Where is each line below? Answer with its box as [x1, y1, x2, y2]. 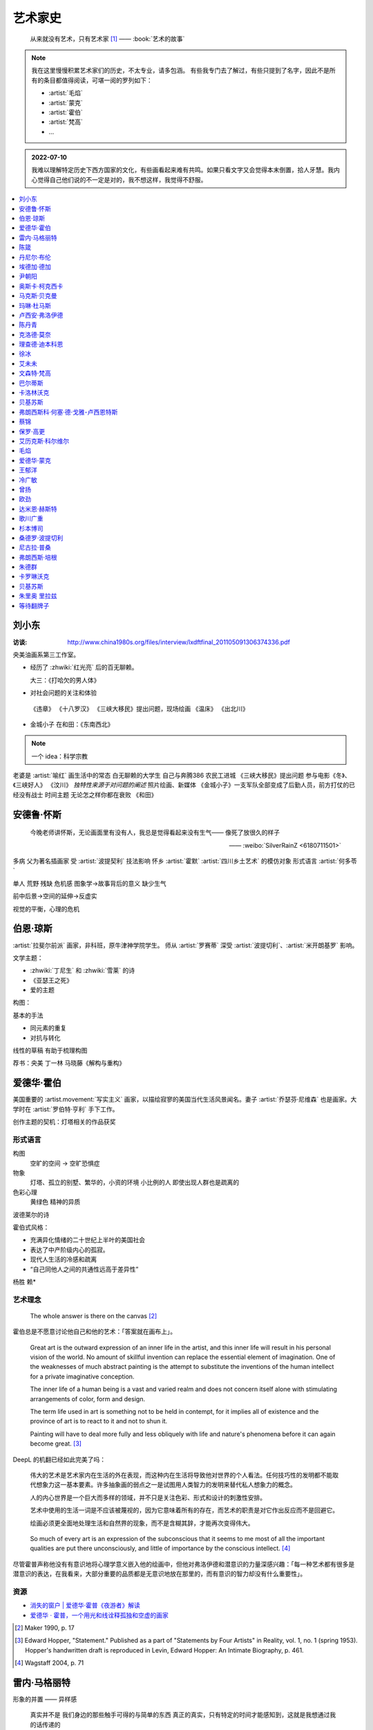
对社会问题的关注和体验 [30, 689, 97, 697]
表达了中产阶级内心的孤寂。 [30, 1246, 109, 1254]
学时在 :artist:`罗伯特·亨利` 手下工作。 [12, 1104, 119, 1113]
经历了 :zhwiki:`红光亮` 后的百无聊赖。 [30, 663, 138, 671]
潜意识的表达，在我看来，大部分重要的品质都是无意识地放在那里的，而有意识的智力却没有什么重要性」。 [12, 1569, 307, 1578]
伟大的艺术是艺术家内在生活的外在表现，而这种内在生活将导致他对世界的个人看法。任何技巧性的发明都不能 [30, 1470, 333, 1479]
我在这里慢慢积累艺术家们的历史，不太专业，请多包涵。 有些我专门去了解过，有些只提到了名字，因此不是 [31, 66, 329, 75]
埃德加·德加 [19, 262, 52, 271]
